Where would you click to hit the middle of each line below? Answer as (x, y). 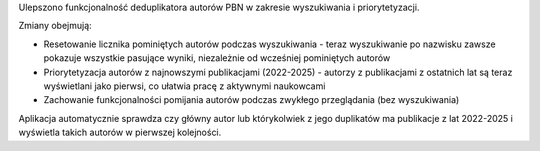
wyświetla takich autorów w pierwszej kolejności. (120, 132)
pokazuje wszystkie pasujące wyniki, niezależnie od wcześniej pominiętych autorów (217, 58)
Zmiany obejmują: (55, 26)
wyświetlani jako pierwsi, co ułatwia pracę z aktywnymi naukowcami (184, 86)
